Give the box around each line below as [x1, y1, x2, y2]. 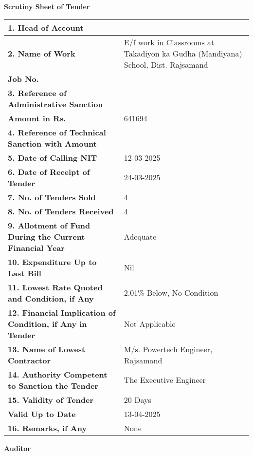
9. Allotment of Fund [8, 219, 90, 231]
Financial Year [8, 242, 65, 253]
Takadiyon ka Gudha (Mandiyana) [124, 47, 242, 59]
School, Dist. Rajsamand [124, 58, 208, 70]
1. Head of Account [8, 21, 84, 33]
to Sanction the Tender [8, 379, 98, 391]
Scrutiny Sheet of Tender [4, 1, 90, 11]
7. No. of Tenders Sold [8, 191, 96, 203]
